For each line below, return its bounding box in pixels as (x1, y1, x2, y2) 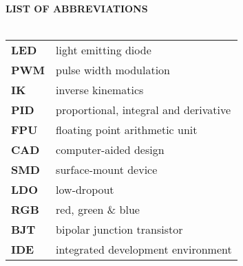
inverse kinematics (56, 82, 144, 98)
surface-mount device (56, 162, 158, 178)
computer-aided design (56, 142, 165, 158)
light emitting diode (56, 42, 151, 58)
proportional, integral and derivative (56, 102, 231, 118)
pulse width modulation (56, 62, 170, 78)
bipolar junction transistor (56, 221, 183, 238)
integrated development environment (56, 241, 232, 258)
